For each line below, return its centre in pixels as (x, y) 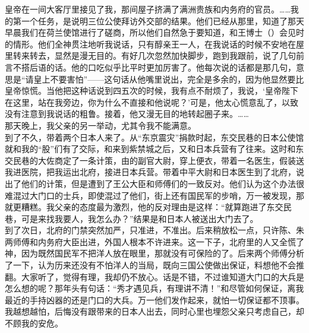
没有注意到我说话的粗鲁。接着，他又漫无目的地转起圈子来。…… (127, 114)
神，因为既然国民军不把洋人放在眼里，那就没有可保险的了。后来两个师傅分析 (154, 253)
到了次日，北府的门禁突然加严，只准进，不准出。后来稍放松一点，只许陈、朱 (154, 230)
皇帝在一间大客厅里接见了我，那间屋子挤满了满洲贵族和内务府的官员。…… (148, 9)
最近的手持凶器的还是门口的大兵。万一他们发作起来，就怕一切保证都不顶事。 (154, 299)
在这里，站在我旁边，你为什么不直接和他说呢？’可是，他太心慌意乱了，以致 (152, 102)
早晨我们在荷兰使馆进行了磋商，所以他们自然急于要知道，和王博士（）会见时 (154, 32)
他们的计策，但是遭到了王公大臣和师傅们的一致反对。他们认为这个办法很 (163, 183)
